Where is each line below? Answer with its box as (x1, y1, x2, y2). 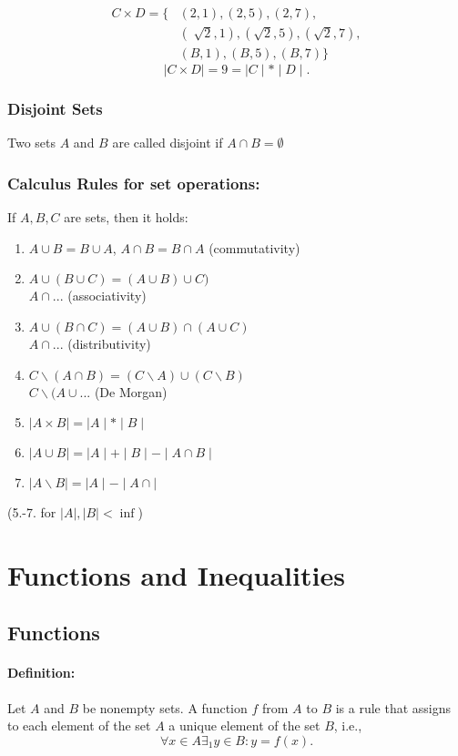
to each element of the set (7, 716, 151, 735)
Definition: (7, 663, 76, 682)
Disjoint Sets (7, 97, 103, 120)
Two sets (7, 133, 56, 152)
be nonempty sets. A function (82, 698, 248, 717)
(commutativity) (209, 238, 300, 257)
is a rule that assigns (335, 698, 452, 717)
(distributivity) (67, 333, 151, 352)
